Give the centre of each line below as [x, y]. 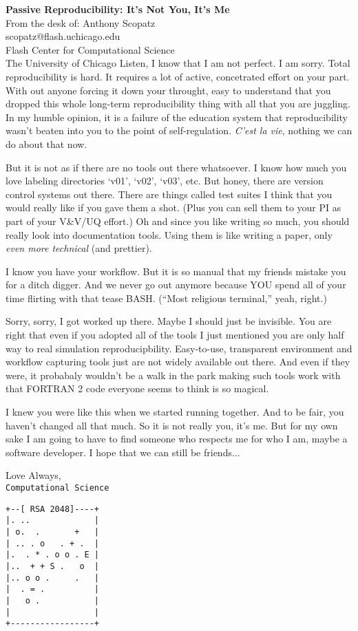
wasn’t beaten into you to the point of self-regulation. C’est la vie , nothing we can [179, 130]
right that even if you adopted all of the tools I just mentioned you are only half [175, 335]
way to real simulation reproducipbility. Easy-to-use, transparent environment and [179, 348]
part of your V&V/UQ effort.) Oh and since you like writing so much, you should [178, 221]
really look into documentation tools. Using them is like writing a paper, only [169, 234]
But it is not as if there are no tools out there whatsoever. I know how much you [176, 167]
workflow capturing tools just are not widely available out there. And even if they [178, 362]
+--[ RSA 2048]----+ [53, 509]
